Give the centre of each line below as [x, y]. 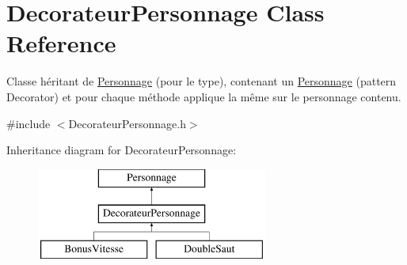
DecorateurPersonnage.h [127, 123]
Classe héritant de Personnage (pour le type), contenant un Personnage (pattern [202, 81]
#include [29, 123]
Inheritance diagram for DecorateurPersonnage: [122, 150]
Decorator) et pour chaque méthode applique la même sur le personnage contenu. [204, 96]
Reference [61, 43]
